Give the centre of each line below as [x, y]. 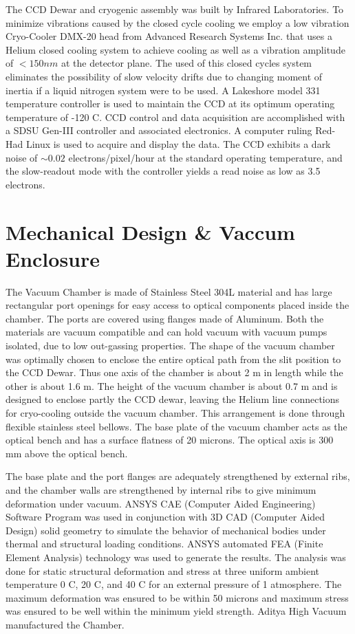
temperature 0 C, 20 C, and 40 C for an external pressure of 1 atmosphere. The [174, 584]
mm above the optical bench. [67, 453]
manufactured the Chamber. [65, 624]
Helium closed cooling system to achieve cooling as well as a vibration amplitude [175, 49]
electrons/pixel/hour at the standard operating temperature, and [205, 157]
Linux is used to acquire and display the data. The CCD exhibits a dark [178, 143]
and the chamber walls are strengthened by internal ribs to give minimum [161, 489]
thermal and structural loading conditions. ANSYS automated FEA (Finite [164, 544]
